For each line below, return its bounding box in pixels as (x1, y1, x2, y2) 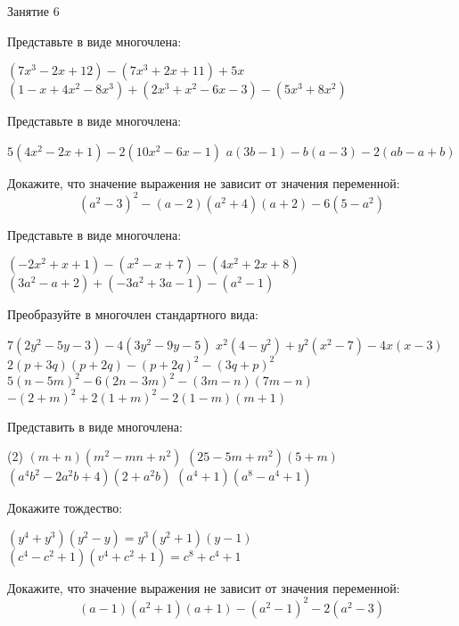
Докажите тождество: (7, 498, 123, 517)
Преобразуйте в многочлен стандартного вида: (7, 305, 258, 324)
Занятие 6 (7, 2, 60, 20)
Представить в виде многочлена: (7, 416, 183, 435)
